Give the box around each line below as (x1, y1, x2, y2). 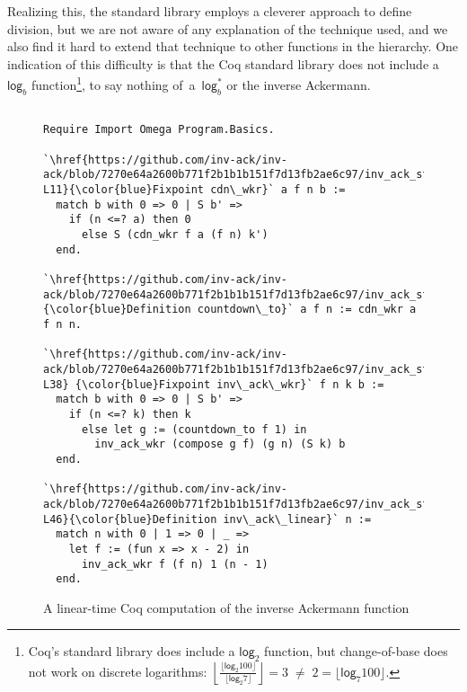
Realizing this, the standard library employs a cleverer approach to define (7, 2, 412, 20)
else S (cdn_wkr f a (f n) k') (81, 228, 269, 242)
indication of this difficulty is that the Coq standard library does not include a (7, 54, 439, 73)
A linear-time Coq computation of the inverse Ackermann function (43, 598, 410, 617)
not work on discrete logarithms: (28, 661, 207, 680)
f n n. (43, 318, 82, 332)
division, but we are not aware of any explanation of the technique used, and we (7, 19, 448, 38)
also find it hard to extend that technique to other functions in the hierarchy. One (7, 37, 459, 56)
